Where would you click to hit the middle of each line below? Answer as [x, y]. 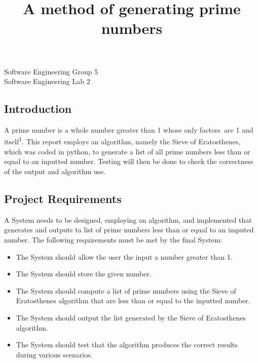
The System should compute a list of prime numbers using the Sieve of [126, 290]
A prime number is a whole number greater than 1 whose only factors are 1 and [129, 129]
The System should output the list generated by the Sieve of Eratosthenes [131, 317]
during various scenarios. [54, 354]
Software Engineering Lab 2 [47, 81]
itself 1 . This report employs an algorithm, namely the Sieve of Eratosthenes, [122, 141]
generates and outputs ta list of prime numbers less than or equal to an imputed [129, 230]
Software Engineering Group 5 [51, 71]
